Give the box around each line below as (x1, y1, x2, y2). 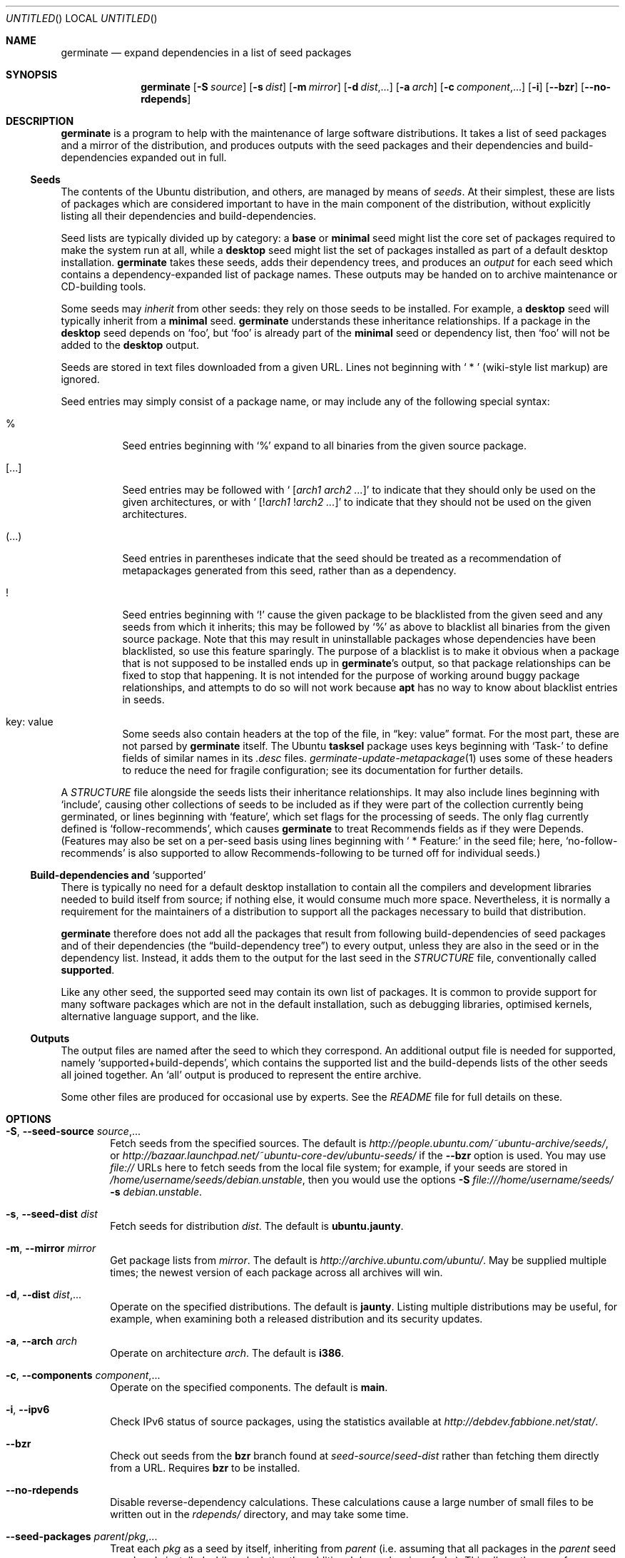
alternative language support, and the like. (61, 1010, 259, 1022)
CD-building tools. (61, 280, 146, 292)
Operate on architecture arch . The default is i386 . (110, 1347, 345, 1359)
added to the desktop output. (61, 339, 199, 351)
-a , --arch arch (6, 1335, 78, 1347)
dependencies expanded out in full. (61, 151, 227, 163)
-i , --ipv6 (6, 1403, 50, 1415)
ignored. (61, 373, 100, 385)
